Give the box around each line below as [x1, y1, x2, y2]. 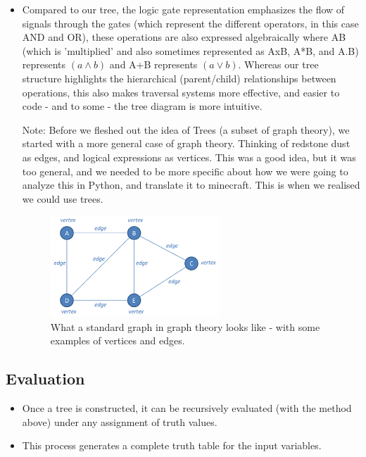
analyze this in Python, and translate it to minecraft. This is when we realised [22, 177, 360, 192]
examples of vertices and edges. [50, 333, 185, 348]
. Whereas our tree [238, 57, 319, 72]
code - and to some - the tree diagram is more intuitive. [22, 99, 263, 113]
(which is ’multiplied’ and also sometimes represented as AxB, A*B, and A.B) [22, 43, 359, 58]
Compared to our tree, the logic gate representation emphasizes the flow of [22, 2, 345, 16]
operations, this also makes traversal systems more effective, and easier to [22, 84, 340, 99]
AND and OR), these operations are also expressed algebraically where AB [22, 30, 346, 44]
